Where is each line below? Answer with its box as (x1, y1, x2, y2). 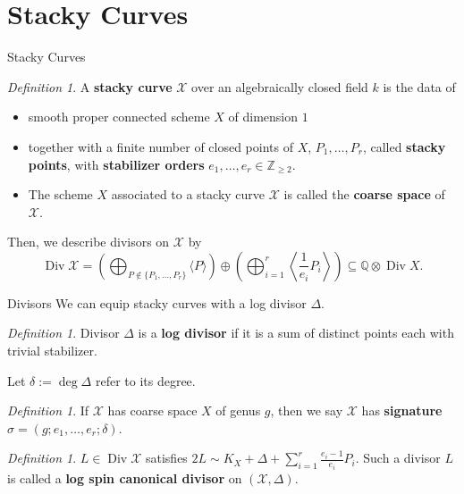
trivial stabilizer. (7, 341, 97, 360)
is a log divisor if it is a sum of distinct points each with (138, 323, 454, 342)
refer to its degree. (95, 371, 196, 389)
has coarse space (107, 401, 198, 420)
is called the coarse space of (283, 185, 445, 204)
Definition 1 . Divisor (7, 323, 120, 342)
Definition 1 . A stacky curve (7, 77, 173, 96)
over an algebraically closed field (191, 77, 368, 96)
